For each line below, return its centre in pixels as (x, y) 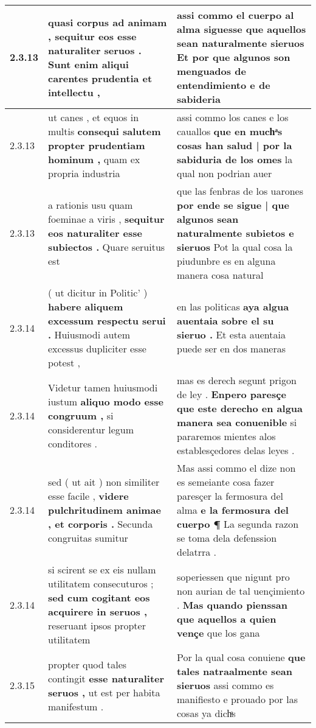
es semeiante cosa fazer (226, 482)
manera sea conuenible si (237, 422)
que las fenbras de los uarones (240, 191)
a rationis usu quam (91, 205)
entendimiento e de (224, 85)
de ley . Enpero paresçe (232, 394)
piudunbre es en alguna (226, 261)
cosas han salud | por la (235, 145)
